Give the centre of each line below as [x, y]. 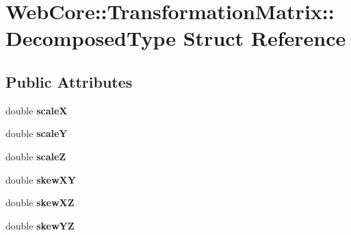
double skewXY [41, 179]
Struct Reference [264, 38]
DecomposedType [91, 38]
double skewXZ [40, 202]
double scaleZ [36, 156]
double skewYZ [40, 225]
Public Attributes [69, 81]
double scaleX [37, 110]
